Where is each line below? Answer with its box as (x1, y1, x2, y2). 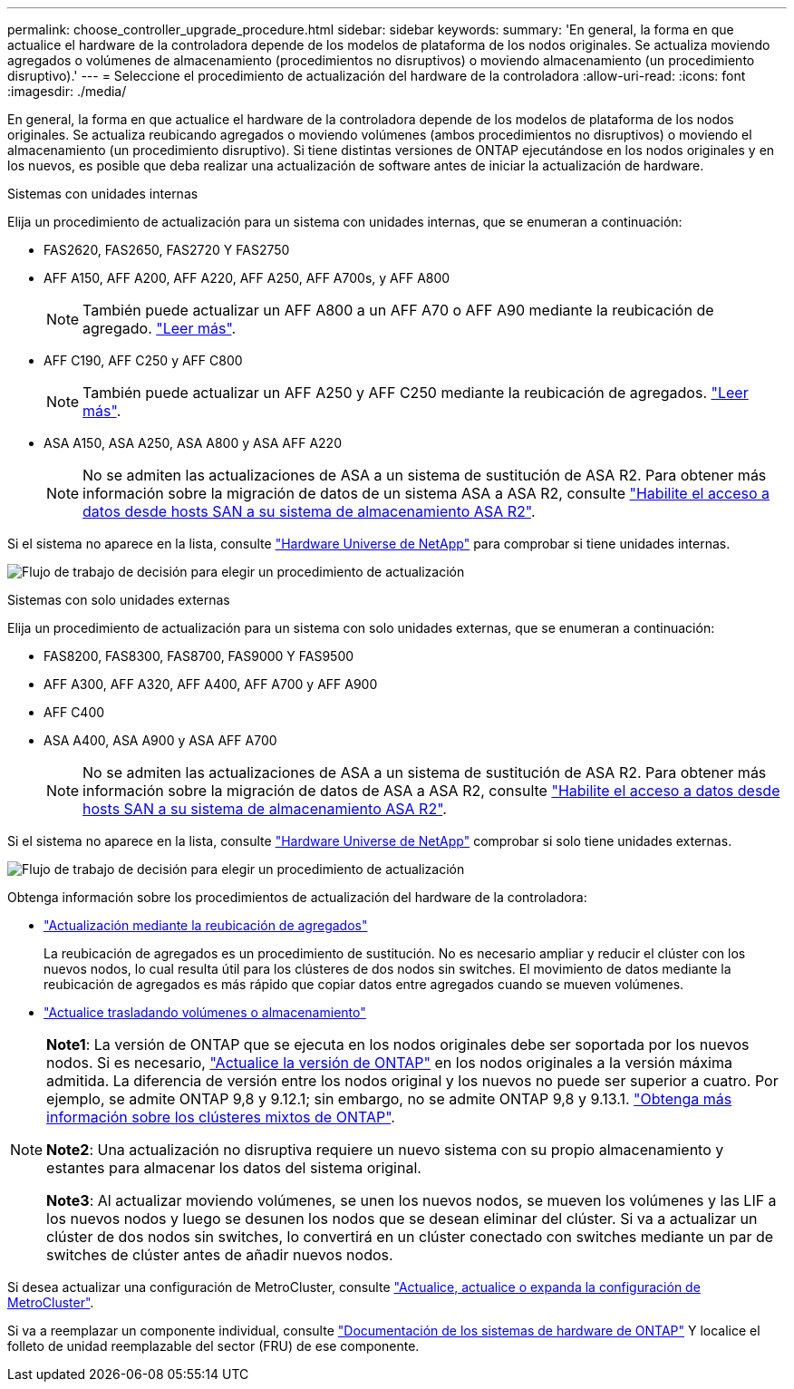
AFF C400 (44, 704, 105, 720)
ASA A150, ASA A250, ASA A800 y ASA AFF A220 (44, 435, 342, 451)
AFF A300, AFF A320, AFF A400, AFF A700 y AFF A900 (44, 676, 378, 692)
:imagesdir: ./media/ (7, 83, 127, 99)
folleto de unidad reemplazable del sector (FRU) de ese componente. (7, 1338, 420, 1354)
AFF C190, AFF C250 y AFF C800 (44, 353, 243, 368)
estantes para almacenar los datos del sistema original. (46, 1159, 421, 1177)
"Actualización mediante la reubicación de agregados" (44, 918, 368, 933)
